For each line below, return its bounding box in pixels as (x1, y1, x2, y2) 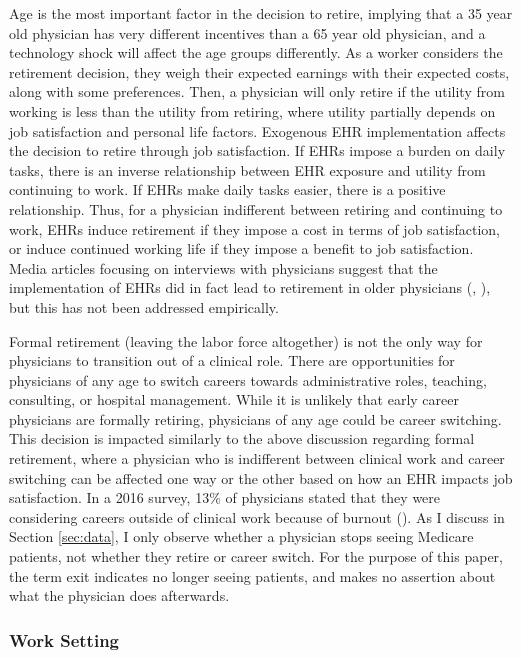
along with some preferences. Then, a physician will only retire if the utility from (9, 81, 505, 102)
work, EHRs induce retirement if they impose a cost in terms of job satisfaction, (9, 218, 500, 239)
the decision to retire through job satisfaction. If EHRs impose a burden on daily (9, 140, 506, 161)
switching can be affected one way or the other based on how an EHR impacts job (9, 467, 513, 488)
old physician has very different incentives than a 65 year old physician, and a (9, 22, 486, 43)
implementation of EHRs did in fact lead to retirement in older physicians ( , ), (9, 277, 491, 298)
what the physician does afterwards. (9, 585, 230, 606)
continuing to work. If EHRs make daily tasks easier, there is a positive (9, 179, 446, 200)
